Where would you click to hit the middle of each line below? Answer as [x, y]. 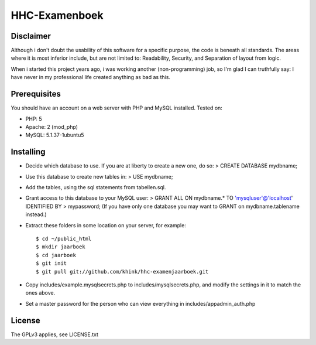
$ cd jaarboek [56, 255]
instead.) [36, 214]
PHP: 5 [34, 119]
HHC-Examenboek [57, 15]
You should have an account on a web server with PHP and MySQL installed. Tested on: [116, 108]
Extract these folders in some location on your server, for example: [106, 225]
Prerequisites [36, 94]
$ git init [51, 263]
